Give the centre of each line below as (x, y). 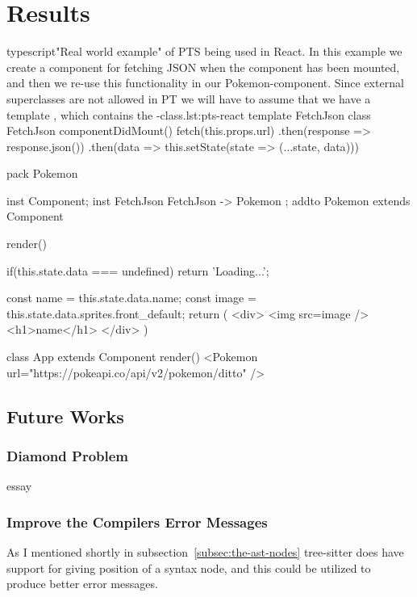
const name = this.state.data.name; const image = (131, 298)
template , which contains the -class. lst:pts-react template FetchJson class (189, 114)
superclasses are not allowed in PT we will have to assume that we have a (189, 98)
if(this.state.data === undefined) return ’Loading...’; (138, 270)
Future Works (65, 416)
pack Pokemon (42, 173)
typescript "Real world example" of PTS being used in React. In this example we (204, 51)
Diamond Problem (68, 455)
